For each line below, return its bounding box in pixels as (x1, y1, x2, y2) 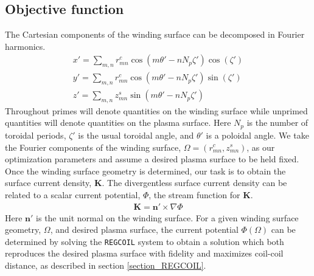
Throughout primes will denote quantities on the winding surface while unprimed (5, 104, 308, 117)
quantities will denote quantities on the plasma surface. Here (5, 116, 231, 129)
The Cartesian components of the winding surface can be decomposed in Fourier (5, 28, 305, 41)
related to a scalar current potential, (5, 188, 141, 201)
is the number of (246, 116, 309, 129)
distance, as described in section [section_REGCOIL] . (5, 258, 206, 271)
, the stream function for (148, 188, 240, 201)
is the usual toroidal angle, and (78, 128, 194, 141)
